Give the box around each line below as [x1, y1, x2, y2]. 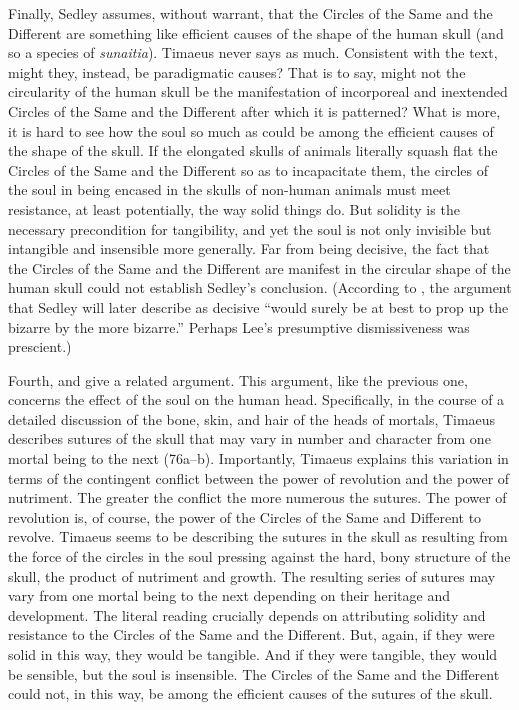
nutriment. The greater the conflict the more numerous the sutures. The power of [8, 487, 507, 508]
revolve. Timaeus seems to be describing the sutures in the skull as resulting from [8, 526, 508, 547]
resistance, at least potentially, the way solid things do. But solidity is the [8, 198, 460, 219]
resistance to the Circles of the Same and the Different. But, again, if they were [8, 624, 495, 645]
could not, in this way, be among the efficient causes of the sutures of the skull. [8, 683, 493, 704]
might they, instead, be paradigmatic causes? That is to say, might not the [8, 61, 466, 82]
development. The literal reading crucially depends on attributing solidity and [8, 604, 486, 625]
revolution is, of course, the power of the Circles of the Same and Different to [8, 506, 482, 527]
